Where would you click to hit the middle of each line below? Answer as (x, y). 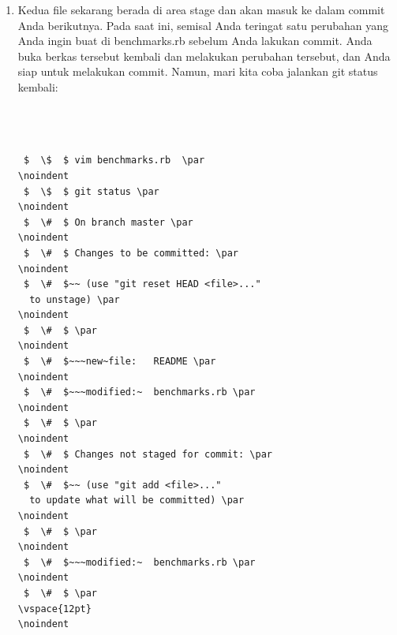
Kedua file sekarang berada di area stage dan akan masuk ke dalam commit (201, 9)
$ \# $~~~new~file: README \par (120, 362)
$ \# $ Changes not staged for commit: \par (148, 454)
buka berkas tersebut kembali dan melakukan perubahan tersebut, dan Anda (204, 56)
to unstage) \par (75, 299)
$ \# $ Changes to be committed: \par (131, 253)
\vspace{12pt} (54, 609)
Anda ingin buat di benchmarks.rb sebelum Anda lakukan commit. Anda (195, 41)
